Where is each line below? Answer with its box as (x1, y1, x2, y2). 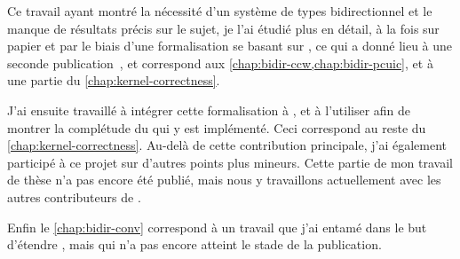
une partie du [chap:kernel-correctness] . (7, 71, 220, 90)
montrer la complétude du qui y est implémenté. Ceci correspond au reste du (7, 118, 426, 137)
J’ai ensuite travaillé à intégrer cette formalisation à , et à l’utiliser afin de (7, 100, 411, 119)
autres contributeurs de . (7, 187, 141, 206)
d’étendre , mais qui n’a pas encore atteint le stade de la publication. (7, 235, 382, 254)
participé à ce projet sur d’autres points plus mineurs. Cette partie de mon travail (7, 153, 453, 171)
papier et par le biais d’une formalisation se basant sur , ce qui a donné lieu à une (7, 36, 453, 55)
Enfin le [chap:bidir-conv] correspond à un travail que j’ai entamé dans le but (7, 217, 427, 236)
